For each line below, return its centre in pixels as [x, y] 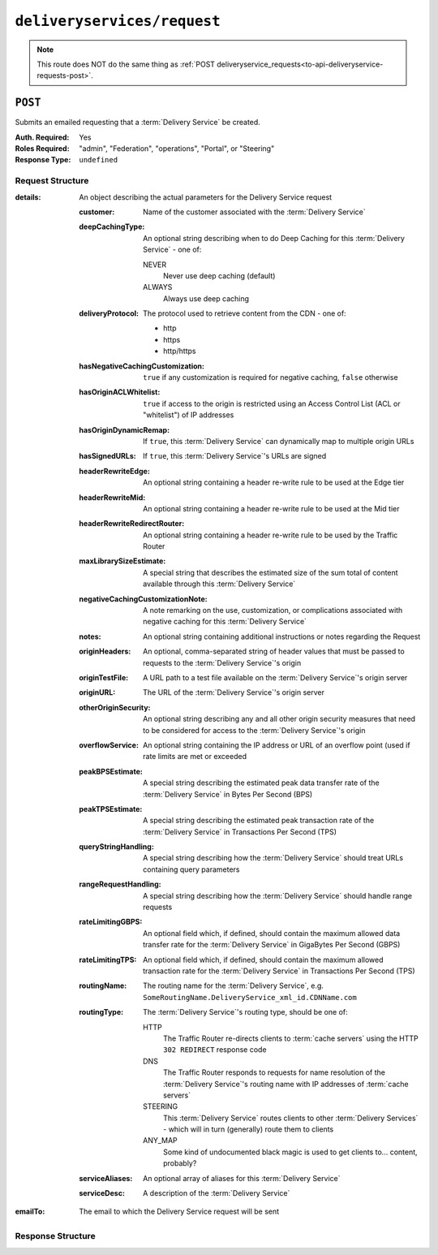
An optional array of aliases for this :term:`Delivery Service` [242, 1178]
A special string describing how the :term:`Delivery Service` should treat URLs [273, 858]
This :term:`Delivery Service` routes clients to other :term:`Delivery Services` [291, 1118]
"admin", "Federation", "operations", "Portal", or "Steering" [177, 149]
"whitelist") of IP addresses [189, 415]
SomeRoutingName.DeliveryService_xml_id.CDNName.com [250, 997]
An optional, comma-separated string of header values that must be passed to [274, 651]
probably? [180, 1163]
